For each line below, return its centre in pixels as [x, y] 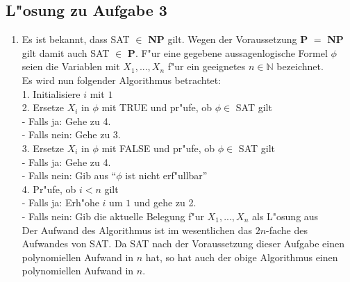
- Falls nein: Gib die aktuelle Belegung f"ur [113, 216]
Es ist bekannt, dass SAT [76, 39]
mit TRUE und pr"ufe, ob [157, 107]
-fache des [287, 230]
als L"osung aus [285, 216]
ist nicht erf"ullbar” [166, 175]
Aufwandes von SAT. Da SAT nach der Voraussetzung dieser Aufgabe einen [183, 243]
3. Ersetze [43, 148]
